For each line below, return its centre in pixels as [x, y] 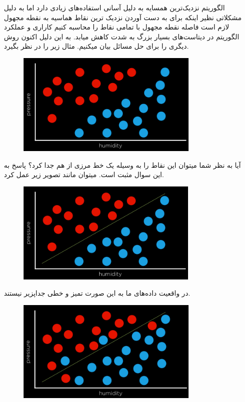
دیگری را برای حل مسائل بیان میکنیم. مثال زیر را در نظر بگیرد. [96, 46]
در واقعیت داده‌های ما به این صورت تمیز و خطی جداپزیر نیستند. [97, 293]
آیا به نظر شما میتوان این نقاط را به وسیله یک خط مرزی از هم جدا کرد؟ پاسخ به [122, 165]
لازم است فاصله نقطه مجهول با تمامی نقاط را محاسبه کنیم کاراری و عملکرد [117, 27]
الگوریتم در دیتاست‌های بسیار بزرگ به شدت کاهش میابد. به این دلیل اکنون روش [122, 36]
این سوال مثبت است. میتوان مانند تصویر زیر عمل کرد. [84, 174]
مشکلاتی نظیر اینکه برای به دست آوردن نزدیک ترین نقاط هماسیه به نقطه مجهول [123, 17]
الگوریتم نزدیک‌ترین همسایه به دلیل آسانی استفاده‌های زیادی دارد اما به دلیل [114, 7]
